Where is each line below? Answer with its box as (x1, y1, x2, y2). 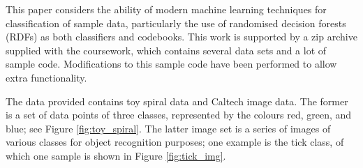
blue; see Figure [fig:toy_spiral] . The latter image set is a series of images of (6, 121, 331, 135)
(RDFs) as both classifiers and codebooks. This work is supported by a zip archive (6, 29, 357, 44)
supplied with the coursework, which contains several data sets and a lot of (6, 43, 327, 57)
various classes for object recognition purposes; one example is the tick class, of (6, 135, 344, 149)
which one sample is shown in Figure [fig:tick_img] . (6, 148, 226, 162)
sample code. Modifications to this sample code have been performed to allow (6, 56, 337, 71)
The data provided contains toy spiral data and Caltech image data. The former (6, 93, 348, 108)
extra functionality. (6, 70, 87, 84)
